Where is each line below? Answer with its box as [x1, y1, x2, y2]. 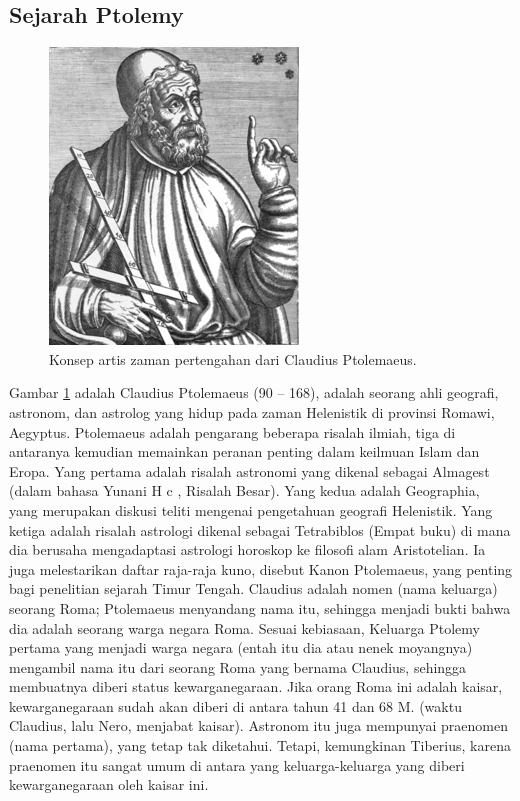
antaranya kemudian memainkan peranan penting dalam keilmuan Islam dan [9, 441, 480, 462]
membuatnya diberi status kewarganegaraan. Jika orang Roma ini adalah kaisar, [9, 676, 503, 697]
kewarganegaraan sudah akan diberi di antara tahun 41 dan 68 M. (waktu [9, 695, 462, 716]
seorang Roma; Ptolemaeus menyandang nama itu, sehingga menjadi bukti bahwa [9, 597, 511, 618]
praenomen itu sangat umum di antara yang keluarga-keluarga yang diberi [9, 754, 465, 775]
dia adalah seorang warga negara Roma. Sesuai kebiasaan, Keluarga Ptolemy [9, 617, 480, 638]
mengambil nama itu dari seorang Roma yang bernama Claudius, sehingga [9, 656, 467, 677]
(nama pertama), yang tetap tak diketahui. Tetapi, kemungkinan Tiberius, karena [9, 735, 511, 756]
